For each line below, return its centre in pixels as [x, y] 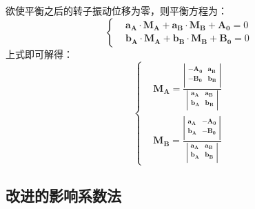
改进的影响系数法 [63, 196]
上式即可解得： [39, 53]
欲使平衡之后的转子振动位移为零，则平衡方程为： [116, 10]
